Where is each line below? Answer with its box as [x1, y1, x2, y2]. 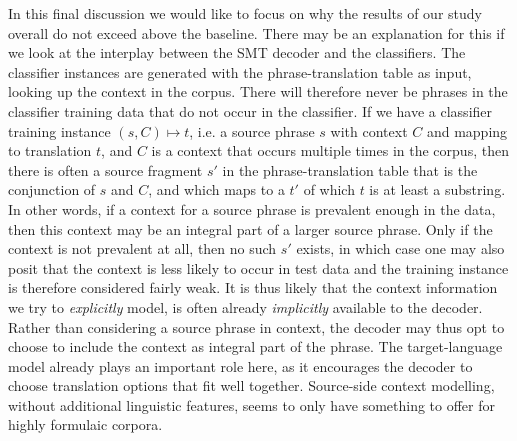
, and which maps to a [148, 179, 285, 200]
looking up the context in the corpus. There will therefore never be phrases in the [8, 81, 508, 102]
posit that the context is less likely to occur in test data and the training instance [8, 257, 509, 278]
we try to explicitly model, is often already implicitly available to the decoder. [8, 296, 483, 317]
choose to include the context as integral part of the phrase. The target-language [8, 336, 503, 357]
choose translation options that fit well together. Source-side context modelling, [8, 375, 495, 396]
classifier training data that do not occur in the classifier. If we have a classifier [8, 100, 493, 121]
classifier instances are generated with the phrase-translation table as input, [8, 61, 472, 82]
